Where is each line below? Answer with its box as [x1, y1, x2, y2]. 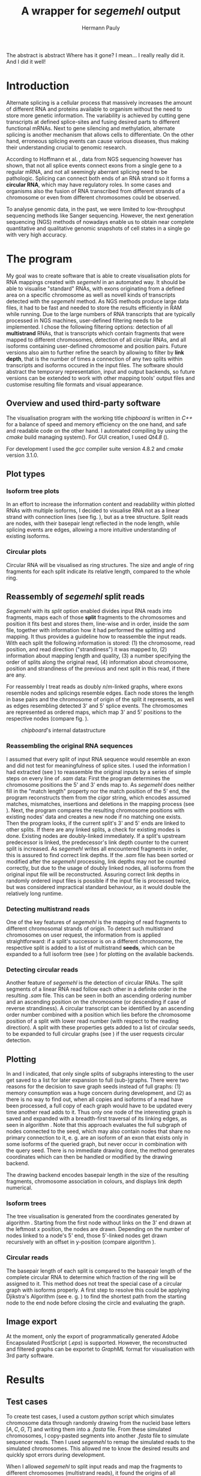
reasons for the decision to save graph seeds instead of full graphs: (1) [6, 1083, 181, 1090]
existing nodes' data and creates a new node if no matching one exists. [6, 813, 182, 820]
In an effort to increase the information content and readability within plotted [6, 501, 195, 508]
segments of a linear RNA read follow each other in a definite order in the [6, 985, 187, 993]
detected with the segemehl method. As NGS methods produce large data [6, 297, 189, 305]
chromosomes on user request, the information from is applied [6, 931, 161, 938]
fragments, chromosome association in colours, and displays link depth [6, 1178, 183, 1185]
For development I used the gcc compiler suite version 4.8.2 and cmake [6, 445, 184, 452]
